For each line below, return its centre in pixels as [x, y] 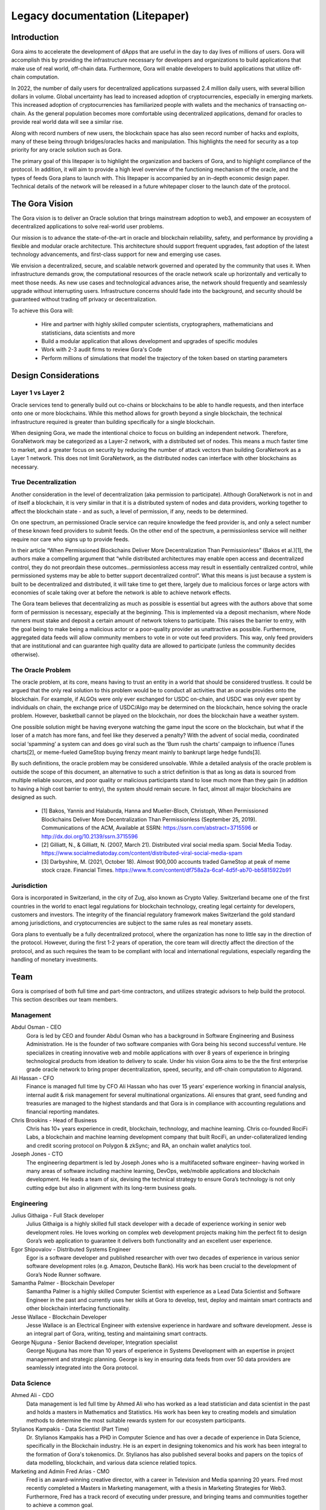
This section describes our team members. [64, 1000]
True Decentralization [44, 482]
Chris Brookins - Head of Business [54, 1120]
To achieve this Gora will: [42, 310]
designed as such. [34, 797]
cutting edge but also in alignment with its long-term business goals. [111, 1187]
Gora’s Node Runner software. [64, 1274]
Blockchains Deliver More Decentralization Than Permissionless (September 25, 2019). [149, 819]
